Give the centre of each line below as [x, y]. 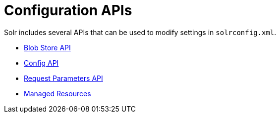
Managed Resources [57, 93]
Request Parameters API [63, 78]
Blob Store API [47, 47]
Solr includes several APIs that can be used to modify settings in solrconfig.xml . [140, 32]
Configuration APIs [68, 10]
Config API [41, 63]
